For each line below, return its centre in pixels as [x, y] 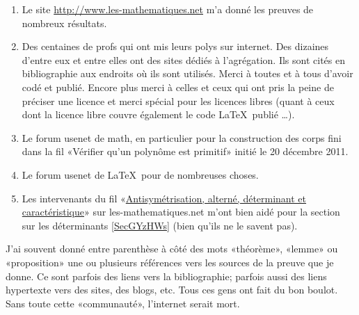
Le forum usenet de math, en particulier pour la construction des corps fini [182, 137]
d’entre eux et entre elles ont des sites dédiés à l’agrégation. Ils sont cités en [183, 59]
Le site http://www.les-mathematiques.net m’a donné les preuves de [168, 9]
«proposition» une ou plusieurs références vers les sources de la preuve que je [170, 262]
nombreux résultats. [64, 23]
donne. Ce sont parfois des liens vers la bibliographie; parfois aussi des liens [166, 276]
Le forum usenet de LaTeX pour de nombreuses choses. [140, 174]
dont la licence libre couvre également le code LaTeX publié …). [158, 114]
